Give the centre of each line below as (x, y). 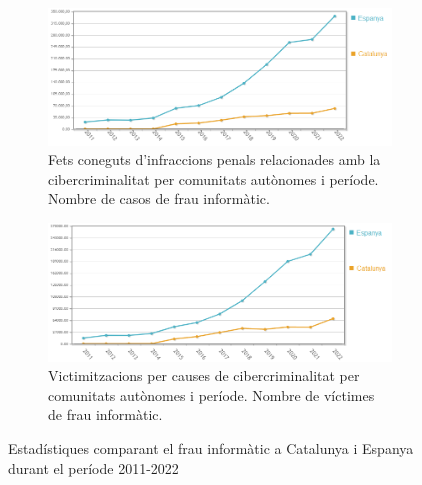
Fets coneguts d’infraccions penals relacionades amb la (214, 159)
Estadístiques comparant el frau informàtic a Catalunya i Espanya (211, 447)
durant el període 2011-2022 (93, 467)
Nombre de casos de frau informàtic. (159, 198)
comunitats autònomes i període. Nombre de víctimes (211, 394)
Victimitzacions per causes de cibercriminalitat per (204, 375)
